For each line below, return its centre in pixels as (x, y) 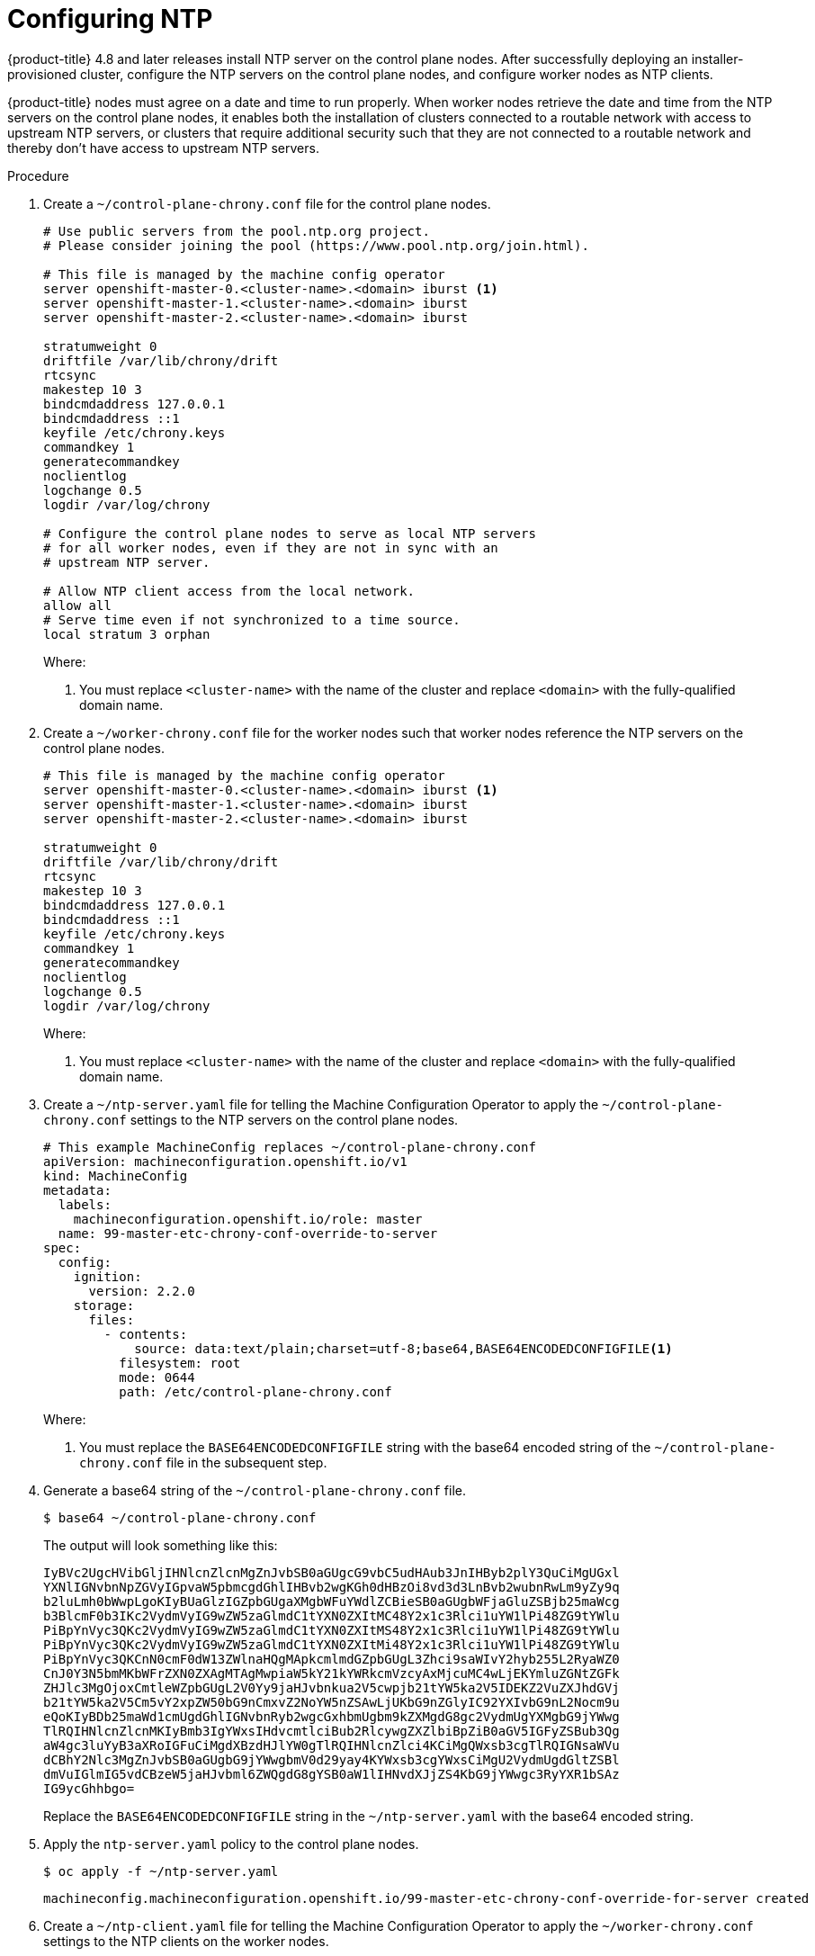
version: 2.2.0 (142, 1291)
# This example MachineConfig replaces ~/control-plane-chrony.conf (290, 1147)
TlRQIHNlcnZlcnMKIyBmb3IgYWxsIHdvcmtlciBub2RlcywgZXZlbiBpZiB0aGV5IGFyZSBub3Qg (331, 1731)
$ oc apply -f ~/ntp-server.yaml (161, 1871)
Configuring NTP (110, 19)
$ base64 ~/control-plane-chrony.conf (180, 1517)
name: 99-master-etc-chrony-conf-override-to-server (248, 1233)
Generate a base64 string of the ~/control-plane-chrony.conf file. (255, 1490)
